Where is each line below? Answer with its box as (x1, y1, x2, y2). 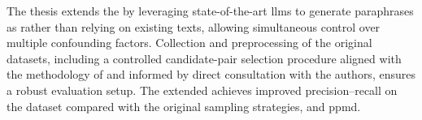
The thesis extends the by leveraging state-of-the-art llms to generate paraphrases (7, 2, 414, 19)
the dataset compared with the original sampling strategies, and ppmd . (7, 97, 361, 114)
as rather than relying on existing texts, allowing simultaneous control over (7, 18, 381, 35)
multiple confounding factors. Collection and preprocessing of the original (7, 34, 372, 51)
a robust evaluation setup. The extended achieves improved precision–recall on (7, 81, 398, 98)
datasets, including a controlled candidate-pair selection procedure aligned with (7, 49, 402, 66)
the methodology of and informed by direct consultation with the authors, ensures (7, 66, 415, 83)
